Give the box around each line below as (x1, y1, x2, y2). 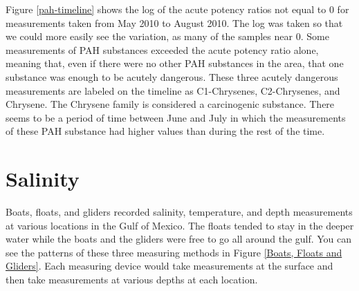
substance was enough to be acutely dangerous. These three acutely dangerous (6, 69, 338, 84)
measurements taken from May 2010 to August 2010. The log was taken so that (6, 15, 343, 30)
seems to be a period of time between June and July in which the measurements (6, 110, 346, 124)
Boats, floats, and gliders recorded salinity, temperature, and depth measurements (6, 205, 353, 219)
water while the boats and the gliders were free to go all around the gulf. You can (6, 232, 352, 246)
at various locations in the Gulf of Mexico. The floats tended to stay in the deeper (6, 218, 354, 232)
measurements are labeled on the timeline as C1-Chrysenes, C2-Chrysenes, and (6, 83, 340, 97)
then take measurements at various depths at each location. (6, 272, 258, 287)
